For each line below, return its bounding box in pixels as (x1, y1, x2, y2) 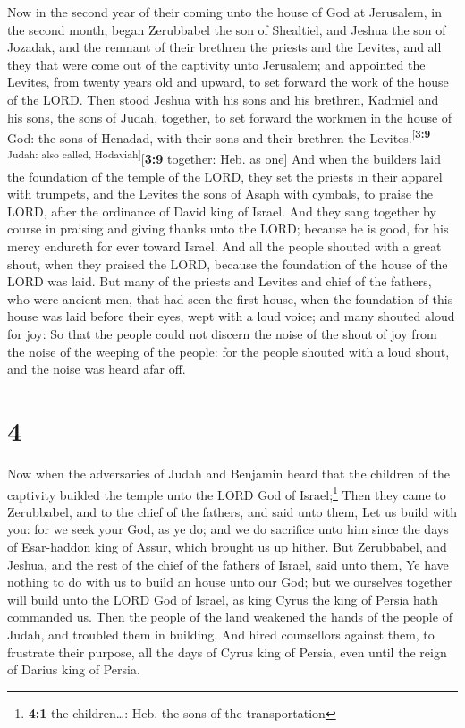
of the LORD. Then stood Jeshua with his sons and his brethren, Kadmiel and (7, 89, 439, 108)
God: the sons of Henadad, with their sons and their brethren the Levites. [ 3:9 (7, 126, 431, 147)
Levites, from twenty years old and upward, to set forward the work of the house (7, 72, 449, 91)
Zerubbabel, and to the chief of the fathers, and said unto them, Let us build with (7, 502, 457, 521)
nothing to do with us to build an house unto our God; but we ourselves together (7, 572, 452, 591)
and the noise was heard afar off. (7, 360, 186, 378)
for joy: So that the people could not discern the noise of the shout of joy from (7, 325, 437, 343)
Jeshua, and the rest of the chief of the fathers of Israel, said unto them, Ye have (7, 554, 449, 573)
